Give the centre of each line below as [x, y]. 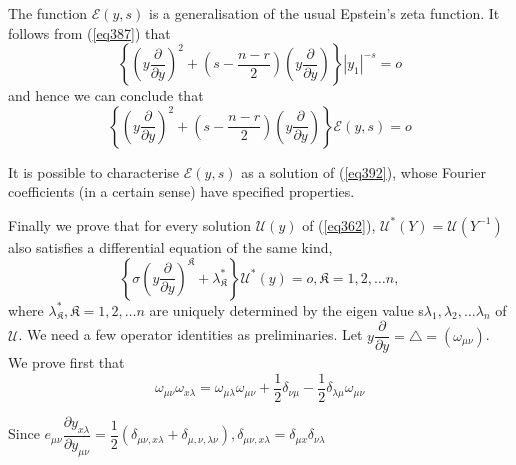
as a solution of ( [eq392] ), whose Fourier [363, 171]
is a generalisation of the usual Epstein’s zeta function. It [324, 13]
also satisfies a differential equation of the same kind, [170, 246]
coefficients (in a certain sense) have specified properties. [181, 191]
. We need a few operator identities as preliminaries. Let [190, 334]
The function [47, 13]
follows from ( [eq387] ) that [89, 32]
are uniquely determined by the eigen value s [286, 309]
